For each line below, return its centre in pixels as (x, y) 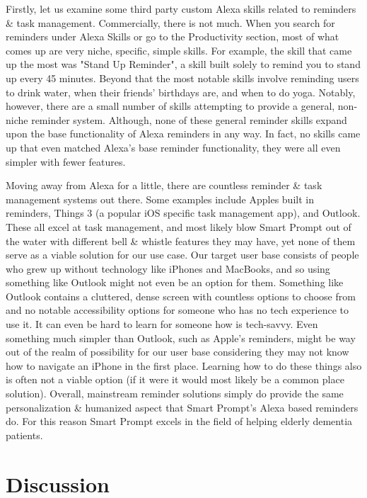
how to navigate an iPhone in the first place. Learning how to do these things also (184, 365)
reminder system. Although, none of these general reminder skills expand (189, 119)
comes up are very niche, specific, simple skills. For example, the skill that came (179, 50)
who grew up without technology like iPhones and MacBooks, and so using (168, 268)
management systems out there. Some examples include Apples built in (160, 199)
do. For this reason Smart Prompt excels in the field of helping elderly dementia (179, 421)
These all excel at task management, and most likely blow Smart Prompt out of (179, 226)
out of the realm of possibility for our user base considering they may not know (177, 352)
